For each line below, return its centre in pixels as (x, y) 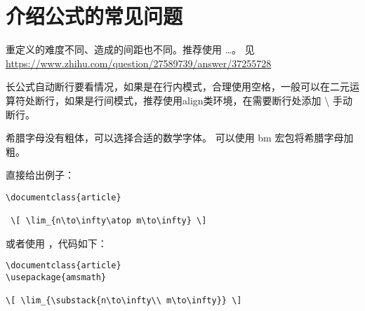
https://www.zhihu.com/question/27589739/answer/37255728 (139, 63)
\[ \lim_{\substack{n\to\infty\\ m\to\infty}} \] (124, 301)
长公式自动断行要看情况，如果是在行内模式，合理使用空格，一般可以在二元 (178, 87)
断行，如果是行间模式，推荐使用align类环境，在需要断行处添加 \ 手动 (193, 100)
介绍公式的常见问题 (94, 16)
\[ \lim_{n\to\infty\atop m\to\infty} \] (109, 221)
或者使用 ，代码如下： (57, 243)
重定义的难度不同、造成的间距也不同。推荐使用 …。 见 (130, 49)
